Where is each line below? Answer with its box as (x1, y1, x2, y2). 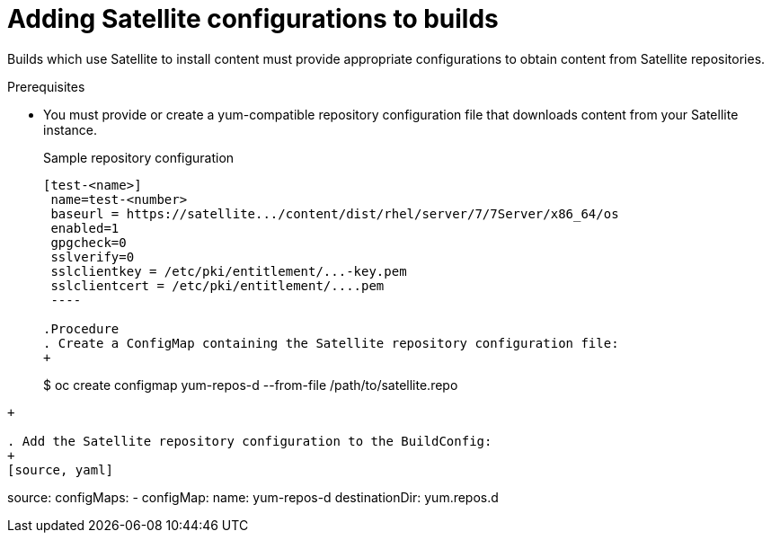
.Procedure (43, 321, 120, 336)
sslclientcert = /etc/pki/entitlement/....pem (50, 278, 385, 293)
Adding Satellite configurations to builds (7, 4, 499, 34)
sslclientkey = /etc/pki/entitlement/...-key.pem (50, 263, 407, 279)
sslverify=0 (50, 249, 135, 264)
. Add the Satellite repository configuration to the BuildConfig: (7, 433, 492, 448)
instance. (43, 121, 98, 137)
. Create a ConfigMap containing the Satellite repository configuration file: (43, 335, 619, 350)
